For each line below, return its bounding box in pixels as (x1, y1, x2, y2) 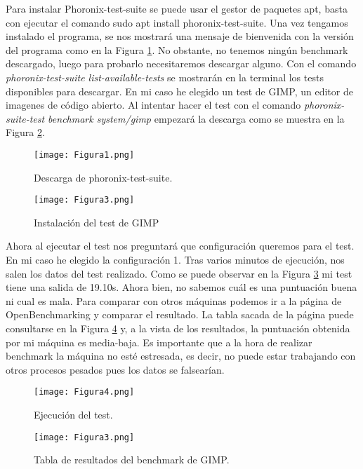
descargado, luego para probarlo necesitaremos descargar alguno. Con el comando (6, 56, 357, 71)
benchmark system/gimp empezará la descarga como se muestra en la (48, 111, 345, 125)
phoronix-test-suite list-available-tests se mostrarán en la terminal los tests (6, 69, 324, 84)
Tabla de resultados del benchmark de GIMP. (34, 452, 230, 467)
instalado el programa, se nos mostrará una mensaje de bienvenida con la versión (6, 29, 354, 43)
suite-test (6, 111, 45, 125)
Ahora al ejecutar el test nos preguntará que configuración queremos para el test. (6, 238, 355, 253)
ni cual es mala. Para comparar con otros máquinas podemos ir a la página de (6, 293, 342, 308)
